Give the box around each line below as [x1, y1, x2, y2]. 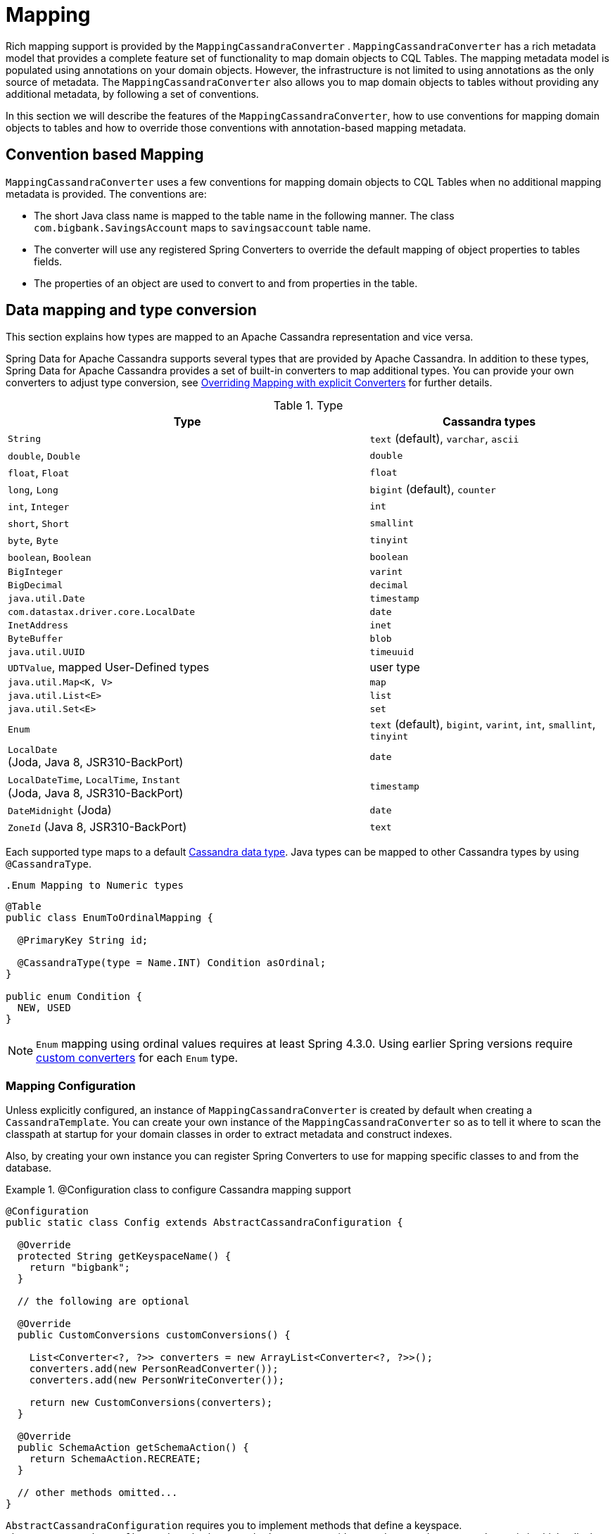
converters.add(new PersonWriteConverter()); [29, 1374, 285, 1386]
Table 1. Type [273, 398, 343, 413]
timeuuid [369, 647, 414, 658]
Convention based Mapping [6, 146, 204, 164]
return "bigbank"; [29, 1262, 131, 1274]
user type [369, 660, 420, 675]
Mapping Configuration [6, 1078, 136, 1093]
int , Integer [8, 499, 70, 514]
